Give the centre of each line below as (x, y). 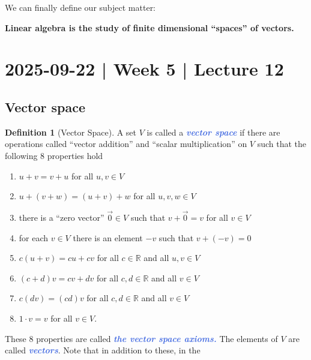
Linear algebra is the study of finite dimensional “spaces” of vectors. (149, 27)
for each (34, 237)
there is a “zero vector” (62, 217)
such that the (282, 144)
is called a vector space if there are (213, 132)
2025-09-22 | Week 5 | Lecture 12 (144, 69)
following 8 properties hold (54, 155)
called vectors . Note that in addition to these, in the (103, 350)
